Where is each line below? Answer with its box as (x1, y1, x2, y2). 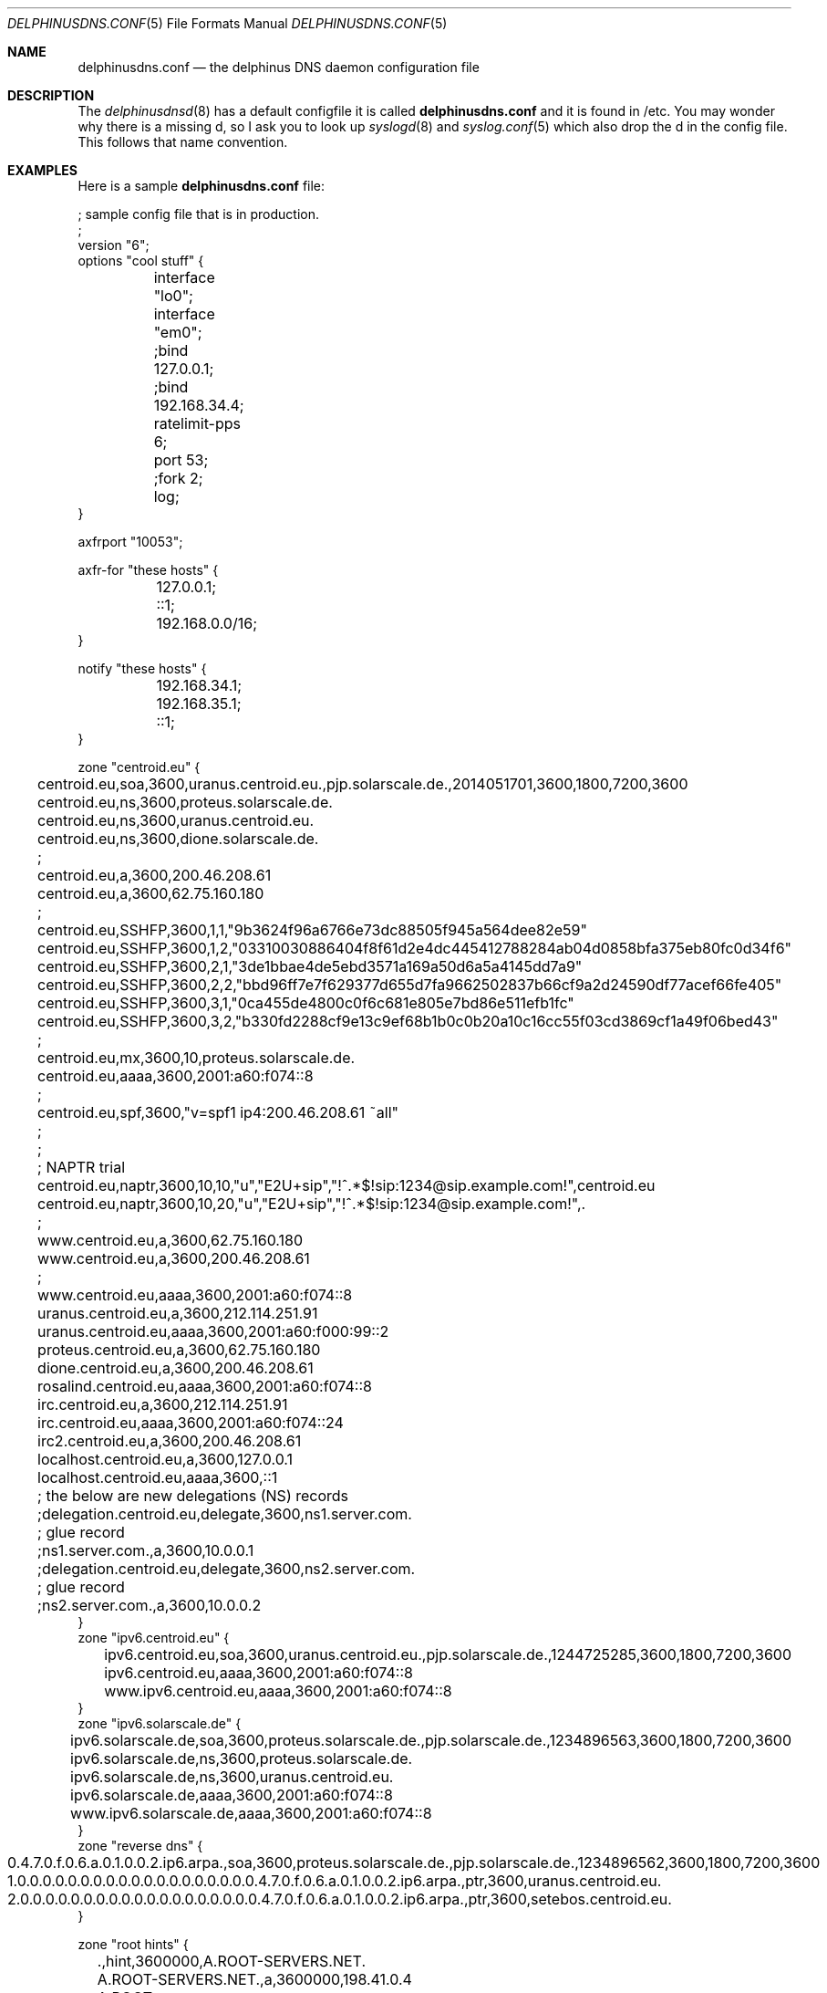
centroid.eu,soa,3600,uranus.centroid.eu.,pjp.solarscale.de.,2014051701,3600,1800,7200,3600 (37, 775, 688, 793)
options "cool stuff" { (78, 253, 204, 268)
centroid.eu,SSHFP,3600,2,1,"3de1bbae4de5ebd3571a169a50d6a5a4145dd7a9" (37, 957, 583, 976)
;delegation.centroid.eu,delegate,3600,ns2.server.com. (37, 1560, 416, 1578)
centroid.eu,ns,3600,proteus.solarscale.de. (37, 793, 333, 811)
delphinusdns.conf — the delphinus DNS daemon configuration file (78, 59, 480, 75)
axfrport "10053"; (78, 534, 183, 549)
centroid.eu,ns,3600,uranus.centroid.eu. (37, 811, 315, 830)
